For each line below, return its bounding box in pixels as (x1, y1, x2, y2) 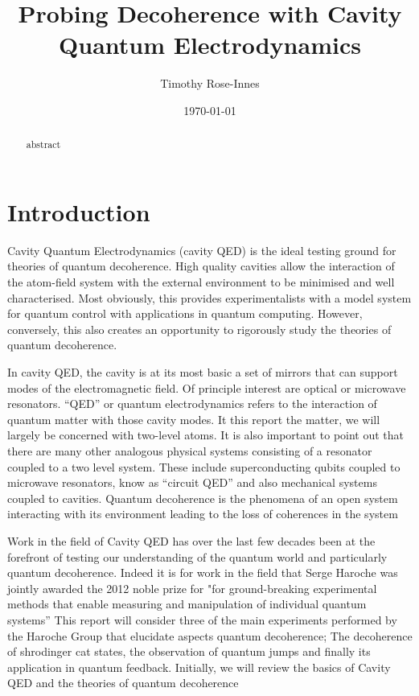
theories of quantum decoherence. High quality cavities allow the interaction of (7, 257, 395, 274)
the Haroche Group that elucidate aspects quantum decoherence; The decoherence (7, 627, 413, 644)
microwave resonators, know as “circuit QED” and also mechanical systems (7, 474, 377, 491)
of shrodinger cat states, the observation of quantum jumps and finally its (7, 643, 371, 660)
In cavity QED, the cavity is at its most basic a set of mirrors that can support (7, 364, 398, 381)
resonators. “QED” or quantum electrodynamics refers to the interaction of (7, 395, 377, 412)
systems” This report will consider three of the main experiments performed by (7, 611, 397, 628)
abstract (26, 138, 61, 151)
